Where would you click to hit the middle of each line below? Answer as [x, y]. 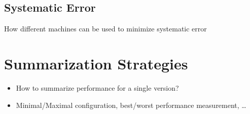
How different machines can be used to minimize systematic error [105, 29]
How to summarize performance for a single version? [97, 87]
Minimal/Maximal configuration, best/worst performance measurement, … [131, 105]
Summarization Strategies [96, 63]
